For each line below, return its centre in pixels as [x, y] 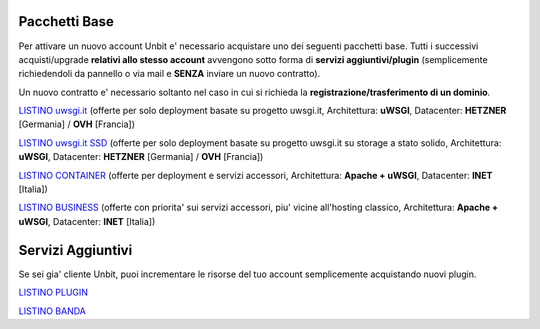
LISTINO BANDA [52, 311]
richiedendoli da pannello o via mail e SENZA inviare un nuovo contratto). [169, 74]
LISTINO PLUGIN [53, 292]
